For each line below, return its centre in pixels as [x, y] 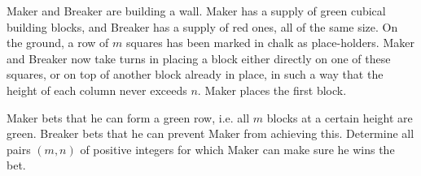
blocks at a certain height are [340, 117]
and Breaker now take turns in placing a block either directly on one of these [199, 58]
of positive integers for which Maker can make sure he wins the [237, 149]
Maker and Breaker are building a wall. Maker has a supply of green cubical [196, 11]
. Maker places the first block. [272, 90]
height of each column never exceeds [97, 90]
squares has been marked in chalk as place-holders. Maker [270, 43]
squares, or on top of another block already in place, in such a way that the [195, 74]
